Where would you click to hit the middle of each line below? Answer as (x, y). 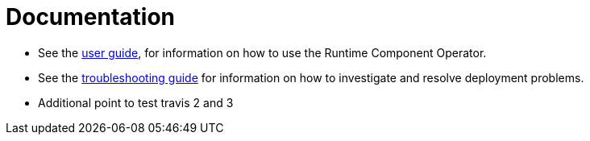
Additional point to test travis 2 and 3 (136, 102)
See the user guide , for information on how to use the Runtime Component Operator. (262, 52)
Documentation (91, 17)
